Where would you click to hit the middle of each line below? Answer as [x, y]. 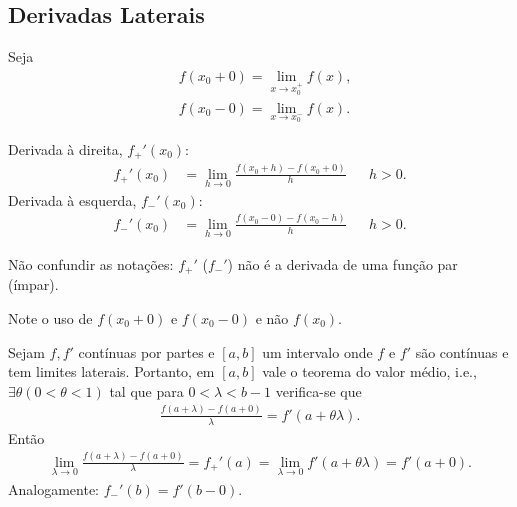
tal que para [146, 390]
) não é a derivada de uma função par [342, 263]
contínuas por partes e [146, 351]
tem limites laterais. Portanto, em [111, 371]
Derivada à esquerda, [72, 199]
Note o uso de [50, 318]
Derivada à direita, [65, 148]
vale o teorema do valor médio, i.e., [369, 371]
